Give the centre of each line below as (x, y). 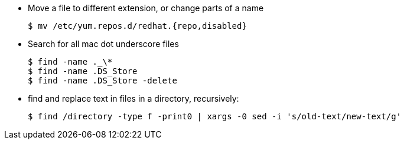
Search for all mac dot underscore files (103, 44)
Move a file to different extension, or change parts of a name (146, 8)
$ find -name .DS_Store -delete (102, 81)
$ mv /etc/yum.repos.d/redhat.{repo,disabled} (137, 26)
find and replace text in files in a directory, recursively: (133, 98)
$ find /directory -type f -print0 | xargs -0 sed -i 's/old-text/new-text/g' (215, 116)
